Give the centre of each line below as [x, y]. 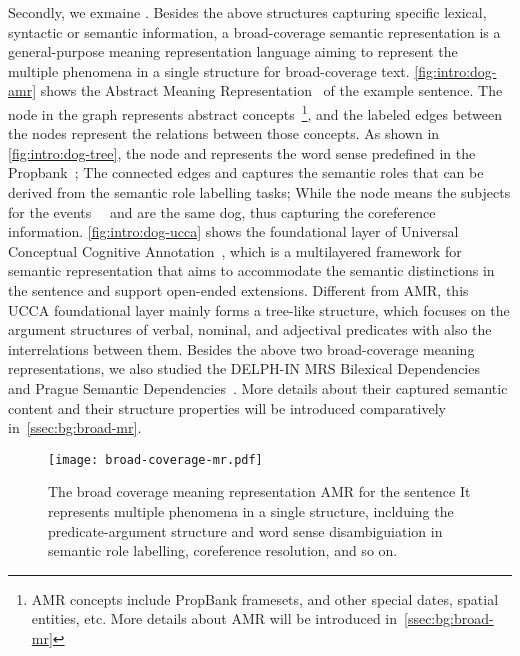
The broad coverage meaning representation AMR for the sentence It [259, 491]
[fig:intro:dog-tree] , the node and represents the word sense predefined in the [242, 152]
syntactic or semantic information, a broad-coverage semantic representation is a [254, 31]
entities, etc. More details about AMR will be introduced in [214, 618]
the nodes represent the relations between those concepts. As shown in [224, 133]
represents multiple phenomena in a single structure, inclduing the [251, 510]
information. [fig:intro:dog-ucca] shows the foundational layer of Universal [233, 231]
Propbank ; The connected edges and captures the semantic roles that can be [246, 172]
